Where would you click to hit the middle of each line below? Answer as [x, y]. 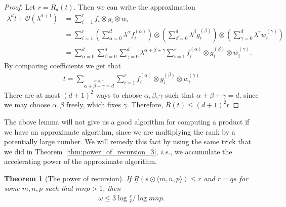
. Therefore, [145, 105]
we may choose [27, 105]
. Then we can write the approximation [134, 7]
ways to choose [119, 94]
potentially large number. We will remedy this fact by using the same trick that [128, 141]
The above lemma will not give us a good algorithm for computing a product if [127, 121]
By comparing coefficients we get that [63, 65]
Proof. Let [20, 7]
